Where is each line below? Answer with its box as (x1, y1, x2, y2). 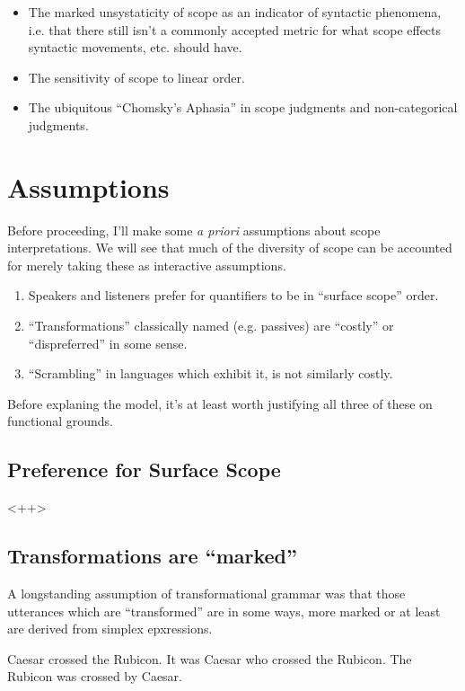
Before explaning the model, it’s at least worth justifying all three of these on (7, 394, 433, 412)
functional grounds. (7, 412, 113, 430)
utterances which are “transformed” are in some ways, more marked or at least (7, 601, 441, 620)
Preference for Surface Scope (7, 456, 281, 483)
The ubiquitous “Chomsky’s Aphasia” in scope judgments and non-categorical (28, 98, 458, 117)
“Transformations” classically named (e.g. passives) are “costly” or (28, 316, 394, 335)
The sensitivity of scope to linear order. (28, 67, 245, 86)
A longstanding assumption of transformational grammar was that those (7, 584, 406, 603)
